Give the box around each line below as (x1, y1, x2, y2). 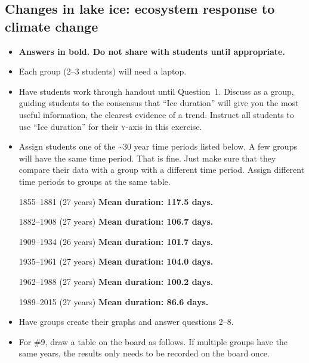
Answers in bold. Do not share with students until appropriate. (18, 45, 285, 57)
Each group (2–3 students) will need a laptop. (18, 65, 187, 77)
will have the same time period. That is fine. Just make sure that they (18, 151, 276, 164)
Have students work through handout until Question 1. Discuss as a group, (18, 85, 294, 97)
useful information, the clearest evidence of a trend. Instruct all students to (18, 108, 294, 120)
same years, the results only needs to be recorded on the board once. (18, 347, 270, 359)
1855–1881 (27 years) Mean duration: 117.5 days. (18, 195, 214, 207)
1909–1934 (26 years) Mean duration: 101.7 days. (18, 235, 214, 247)
